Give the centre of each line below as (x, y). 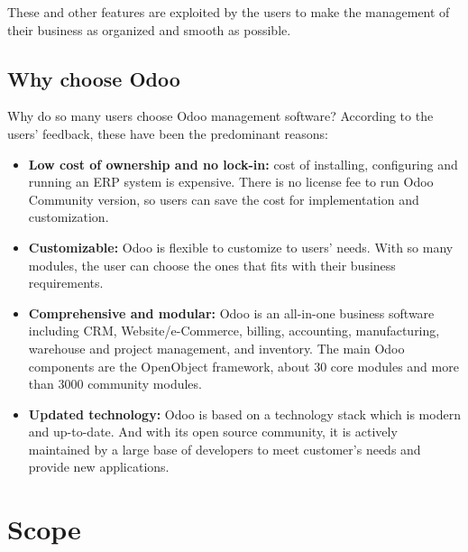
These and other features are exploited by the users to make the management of (229, 12)
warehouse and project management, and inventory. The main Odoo (216, 348)
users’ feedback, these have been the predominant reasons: (168, 133)
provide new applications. (99, 467)
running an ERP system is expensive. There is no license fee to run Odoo (231, 182)
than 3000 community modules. (115, 384)
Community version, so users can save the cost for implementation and (224, 199)
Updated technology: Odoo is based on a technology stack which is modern (244, 414)
